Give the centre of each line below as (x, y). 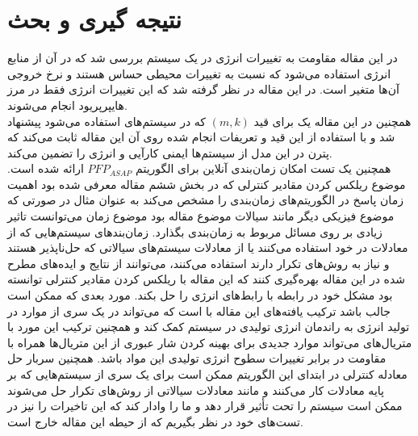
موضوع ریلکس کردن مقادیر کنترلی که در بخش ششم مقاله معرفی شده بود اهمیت (207, 184)
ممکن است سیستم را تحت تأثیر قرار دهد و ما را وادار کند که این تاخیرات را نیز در (205, 406)
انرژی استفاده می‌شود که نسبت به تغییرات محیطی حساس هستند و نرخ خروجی (199, 73)
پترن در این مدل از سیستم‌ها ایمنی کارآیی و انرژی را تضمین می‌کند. (170, 152)
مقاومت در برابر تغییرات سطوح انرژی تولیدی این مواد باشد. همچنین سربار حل (197, 358)
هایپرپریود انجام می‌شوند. (67, 105)
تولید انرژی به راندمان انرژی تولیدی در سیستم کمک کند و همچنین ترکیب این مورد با (209, 327)
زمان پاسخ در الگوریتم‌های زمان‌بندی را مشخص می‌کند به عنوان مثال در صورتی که (205, 200)
